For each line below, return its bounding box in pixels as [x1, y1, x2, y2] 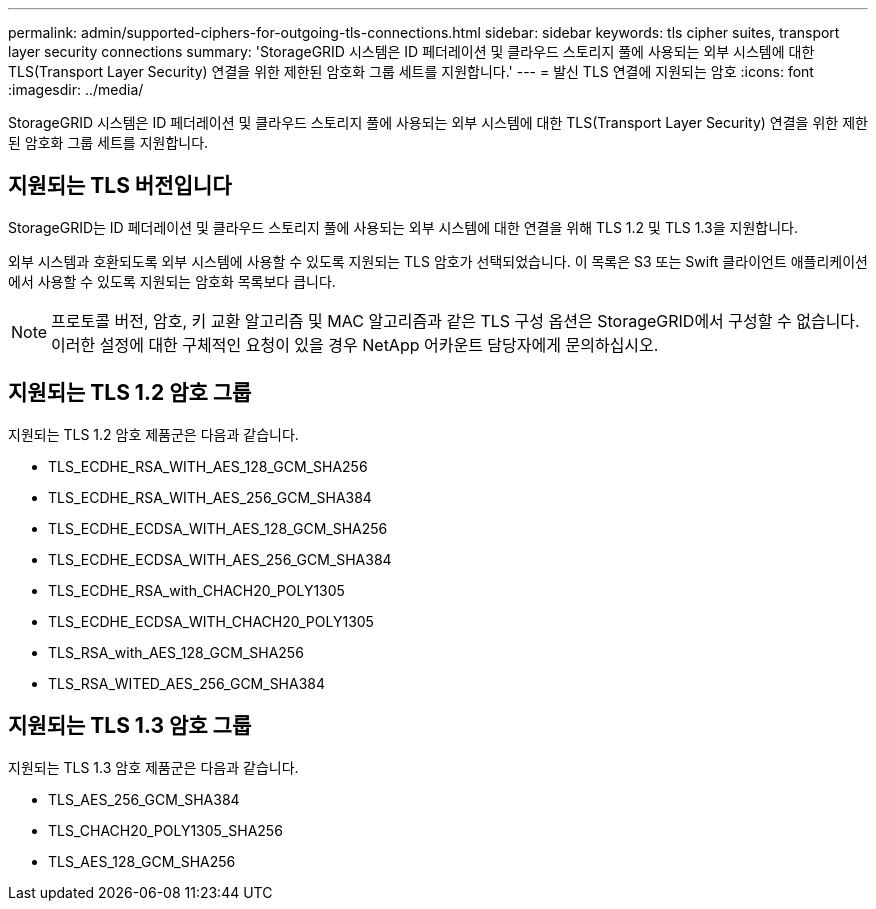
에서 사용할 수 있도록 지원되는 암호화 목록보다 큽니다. [8, 272, 336, 290]
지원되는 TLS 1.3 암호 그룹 [8, 713, 252, 739]
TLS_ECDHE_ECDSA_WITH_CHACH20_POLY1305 [48, 612, 374, 630]
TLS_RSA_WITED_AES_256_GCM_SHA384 [48, 674, 326, 692]
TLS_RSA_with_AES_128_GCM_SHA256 [48, 643, 304, 661]
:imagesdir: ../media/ [8, 81, 144, 98]
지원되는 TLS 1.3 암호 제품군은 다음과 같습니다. [8, 758, 299, 776]
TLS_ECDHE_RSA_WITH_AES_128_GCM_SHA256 [48, 457, 368, 475]
